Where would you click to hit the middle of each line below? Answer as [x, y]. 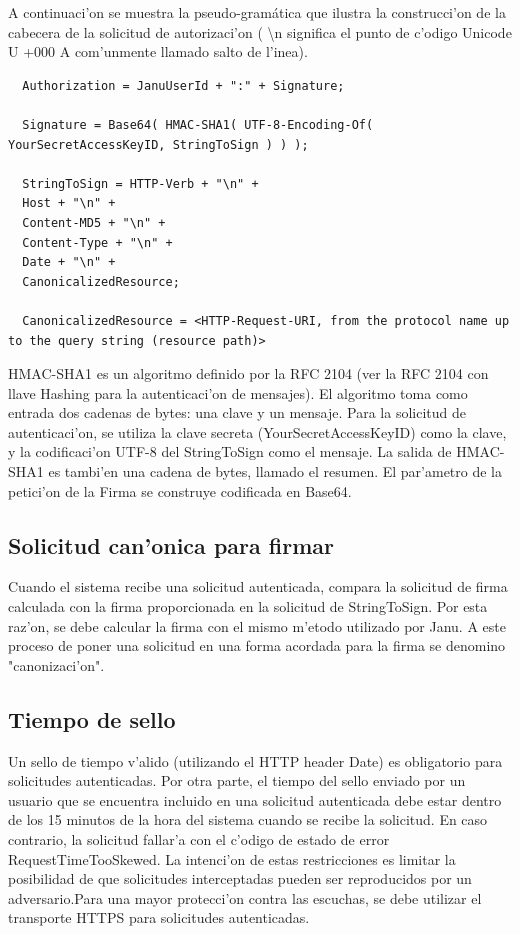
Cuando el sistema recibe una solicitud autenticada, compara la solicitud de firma [258, 586]
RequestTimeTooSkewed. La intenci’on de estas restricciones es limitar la [232, 858]
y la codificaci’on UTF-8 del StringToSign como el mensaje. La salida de [230, 451]
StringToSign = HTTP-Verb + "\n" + [140, 183]
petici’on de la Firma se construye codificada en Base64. [180, 490]
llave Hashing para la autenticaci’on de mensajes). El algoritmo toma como [238, 392]
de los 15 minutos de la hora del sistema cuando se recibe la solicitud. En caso [248, 819]
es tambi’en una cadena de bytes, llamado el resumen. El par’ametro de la [275, 471]
